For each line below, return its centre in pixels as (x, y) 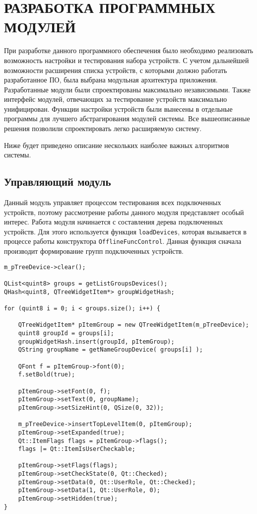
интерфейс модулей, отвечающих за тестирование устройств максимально (116, 99)
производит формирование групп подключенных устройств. (94, 251)
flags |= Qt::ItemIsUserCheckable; (77, 449)
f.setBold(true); (47, 375)
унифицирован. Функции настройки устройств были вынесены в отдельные (118, 109)
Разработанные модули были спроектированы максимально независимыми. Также (128, 89)
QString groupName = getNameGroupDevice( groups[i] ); (110, 350)
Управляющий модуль (58, 182)
